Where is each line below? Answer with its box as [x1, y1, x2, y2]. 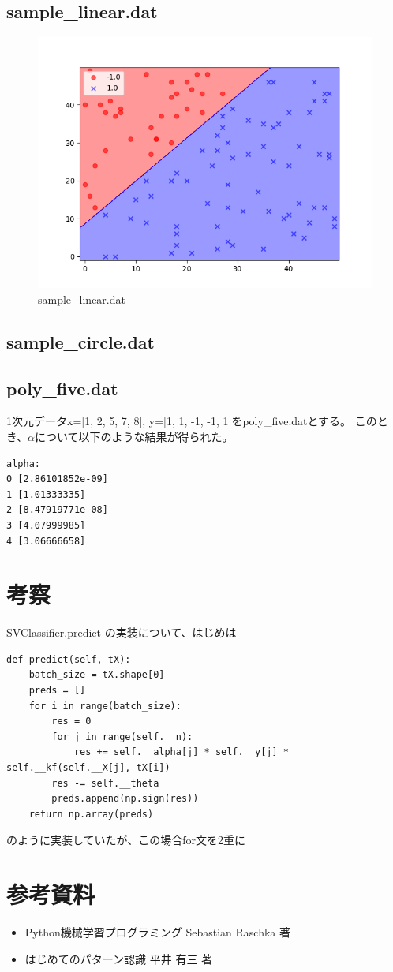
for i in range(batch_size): [28, 700, 182, 712]
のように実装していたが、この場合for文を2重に [6, 832, 246, 848]
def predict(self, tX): [6, 653, 131, 665]
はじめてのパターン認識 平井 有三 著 [24, 950, 213, 966]
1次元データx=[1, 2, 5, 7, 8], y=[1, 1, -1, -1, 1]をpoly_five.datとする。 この [6, 413, 377, 429]
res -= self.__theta [51, 777, 159, 789]
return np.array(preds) [28, 808, 154, 820]
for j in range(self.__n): [51, 731, 193, 742]
